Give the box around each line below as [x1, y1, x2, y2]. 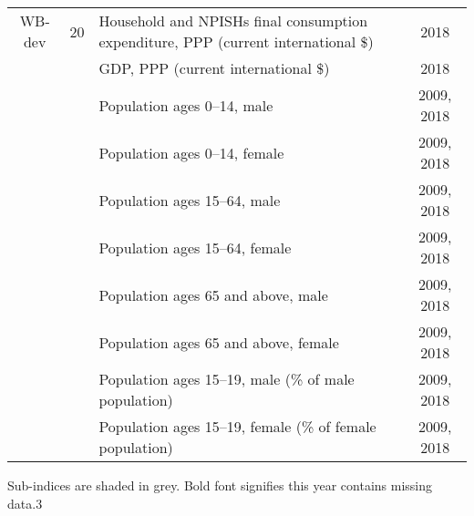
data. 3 [7, 493, 43, 512]
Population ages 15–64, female [98, 236, 292, 258]
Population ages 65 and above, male [98, 284, 328, 305]
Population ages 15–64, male [98, 189, 281, 211]
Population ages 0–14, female [98, 141, 284, 163]
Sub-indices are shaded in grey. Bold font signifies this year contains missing [7, 476, 433, 494]
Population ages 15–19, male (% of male [98, 368, 355, 389]
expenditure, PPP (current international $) [98, 31, 374, 52]
